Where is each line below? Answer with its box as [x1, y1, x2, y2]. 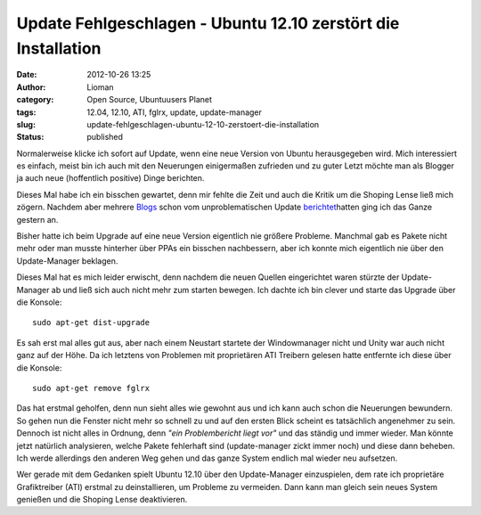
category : [16, 94, 54, 105]
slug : [16, 119, 36, 129]
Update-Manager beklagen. [16, 255, 118, 266]
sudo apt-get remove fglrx [32, 383, 151, 393]
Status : [16, 132, 45, 143]
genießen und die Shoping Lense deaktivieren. [16, 495, 188, 505]
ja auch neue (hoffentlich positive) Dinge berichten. [16, 173, 205, 184]
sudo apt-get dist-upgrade [32, 317, 151, 328]
